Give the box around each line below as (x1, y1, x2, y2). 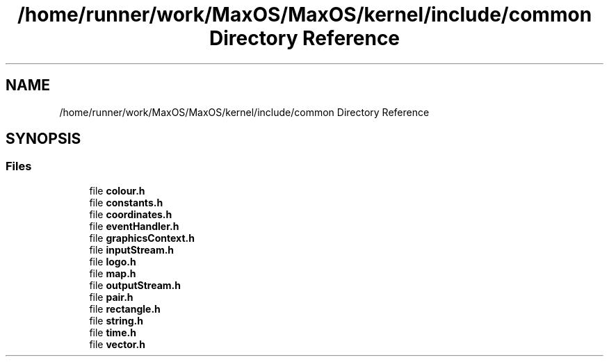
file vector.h (89, 338, 145, 350)
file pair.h (89, 290, 133, 303)
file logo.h (89, 255, 136, 268)
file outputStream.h (89, 279, 181, 291)
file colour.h (89, 184, 145, 197)
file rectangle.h (89, 302, 161, 315)
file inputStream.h (89, 243, 174, 256)
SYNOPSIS (6, 130, 81, 148)
